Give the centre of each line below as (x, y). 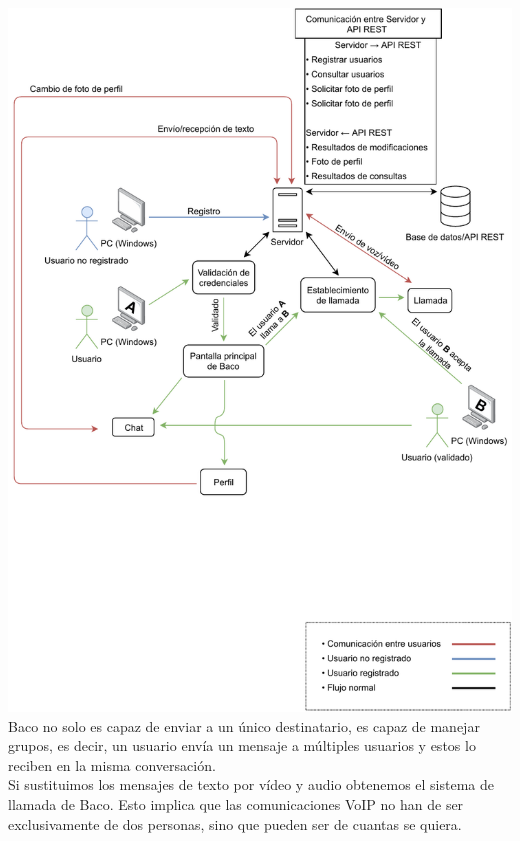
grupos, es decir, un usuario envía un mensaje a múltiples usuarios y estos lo (242, 745)
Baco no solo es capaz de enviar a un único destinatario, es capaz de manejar (244, 725)
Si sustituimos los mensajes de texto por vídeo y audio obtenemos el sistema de (251, 784)
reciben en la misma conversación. (112, 764)
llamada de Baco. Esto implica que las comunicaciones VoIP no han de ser (236, 804)
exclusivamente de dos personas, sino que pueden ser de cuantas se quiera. (235, 823)
